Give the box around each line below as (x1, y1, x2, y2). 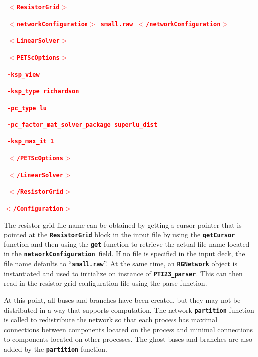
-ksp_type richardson (7, 88, 79, 95)
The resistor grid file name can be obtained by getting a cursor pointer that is (4, 219, 242, 230)
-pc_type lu (7, 104, 47, 112)
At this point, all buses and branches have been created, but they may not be (4, 295, 241, 305)
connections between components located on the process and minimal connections (4, 324, 253, 334)
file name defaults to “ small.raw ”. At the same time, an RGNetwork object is (4, 258, 237, 269)
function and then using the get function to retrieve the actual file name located (4, 238, 250, 249)
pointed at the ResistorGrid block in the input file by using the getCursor (4, 229, 235, 239)
